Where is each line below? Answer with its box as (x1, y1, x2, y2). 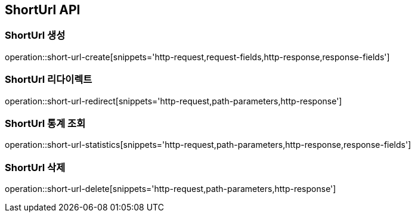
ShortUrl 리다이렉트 (5, 73, 92, 86)
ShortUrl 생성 (5, 29, 66, 42)
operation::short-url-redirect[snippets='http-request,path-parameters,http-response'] (5, 95, 342, 106)
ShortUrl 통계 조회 (5, 117, 86, 129)
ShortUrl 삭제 (5, 161, 66, 173)
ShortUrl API (5, 2, 80, 17)
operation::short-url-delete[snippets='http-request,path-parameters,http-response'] (5, 184, 336, 194)
